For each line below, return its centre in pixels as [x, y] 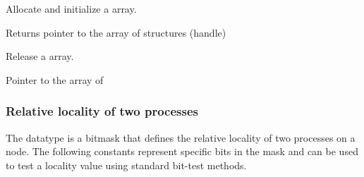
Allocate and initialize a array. [71, 8]
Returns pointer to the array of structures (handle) [116, 32]
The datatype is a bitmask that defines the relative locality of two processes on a [181, 137]
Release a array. [40, 56]
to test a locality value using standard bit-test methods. [126, 165]
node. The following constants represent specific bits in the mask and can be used [182, 151]
